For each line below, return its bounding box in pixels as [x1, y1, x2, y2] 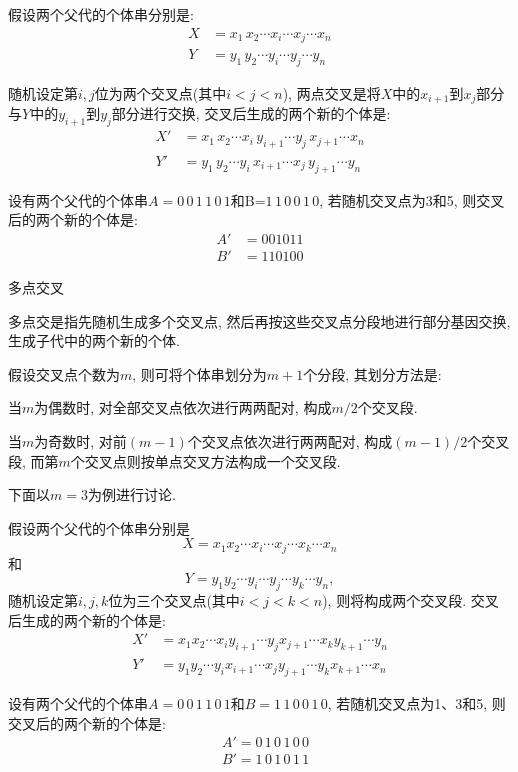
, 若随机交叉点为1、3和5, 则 [327, 693, 506, 714]
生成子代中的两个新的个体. [8, 330, 180, 351]
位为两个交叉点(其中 [94, 82, 227, 103]
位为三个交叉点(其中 [108, 590, 240, 611]
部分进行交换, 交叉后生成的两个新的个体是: [111, 103, 391, 124]
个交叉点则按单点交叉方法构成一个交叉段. [70, 450, 341, 471]
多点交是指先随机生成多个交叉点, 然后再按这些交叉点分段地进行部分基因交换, [8, 310, 511, 331]
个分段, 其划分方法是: [303, 363, 442, 384]
